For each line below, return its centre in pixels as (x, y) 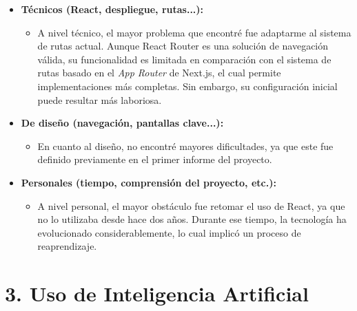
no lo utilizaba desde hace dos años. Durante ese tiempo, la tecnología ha (192, 219)
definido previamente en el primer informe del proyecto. (155, 159)
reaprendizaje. (67, 246)
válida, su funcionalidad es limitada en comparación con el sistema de (184, 59)
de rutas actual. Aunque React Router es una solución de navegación (183, 46)
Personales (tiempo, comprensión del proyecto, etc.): (149, 182)
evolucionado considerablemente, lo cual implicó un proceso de (169, 232)
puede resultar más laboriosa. (100, 99)
